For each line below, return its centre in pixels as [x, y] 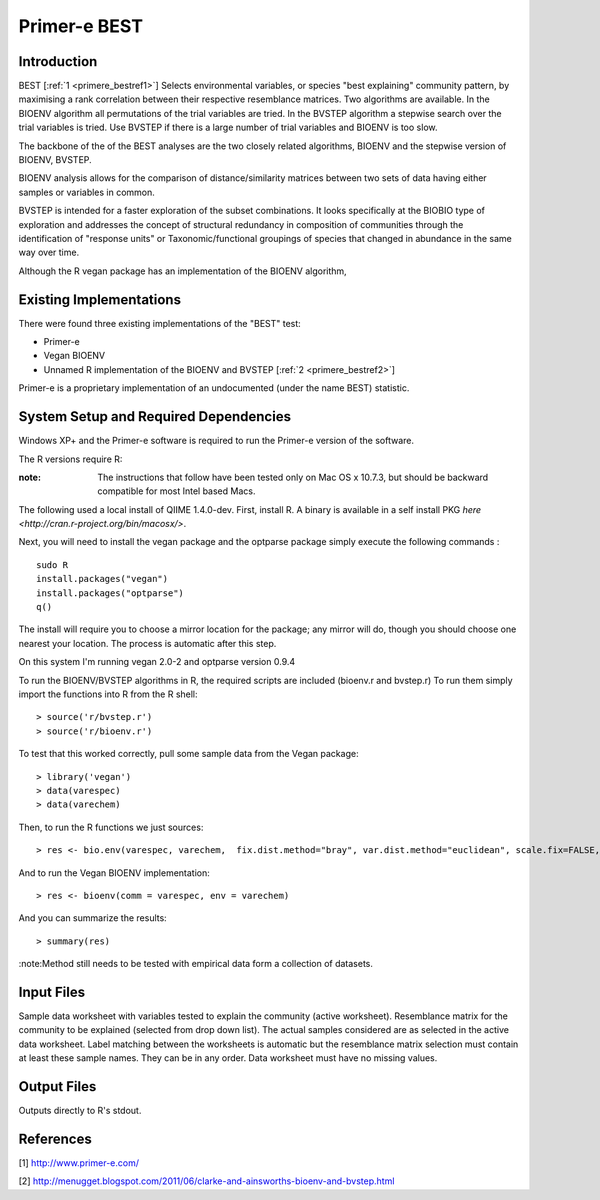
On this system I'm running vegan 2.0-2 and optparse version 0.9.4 [157, 662]
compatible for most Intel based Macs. [176, 491]
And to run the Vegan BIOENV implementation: [114, 872]
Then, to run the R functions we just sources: [111, 827]
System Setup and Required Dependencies [155, 416]
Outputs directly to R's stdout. [80, 1111]
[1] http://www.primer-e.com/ [79, 1162]
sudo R [52, 564]
